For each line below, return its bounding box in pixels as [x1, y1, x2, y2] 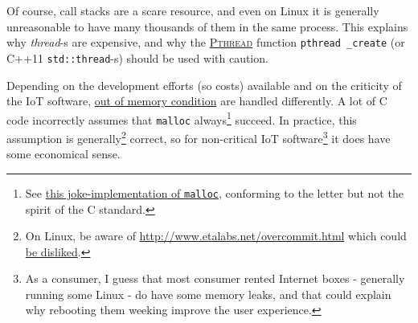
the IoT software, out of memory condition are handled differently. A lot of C [6, 92, 387, 109]
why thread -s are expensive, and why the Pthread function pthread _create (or [6, 34, 405, 51]
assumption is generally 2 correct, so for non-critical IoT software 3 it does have [6, 128, 391, 146]
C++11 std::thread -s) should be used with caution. [6, 49, 268, 66]
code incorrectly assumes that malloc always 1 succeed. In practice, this [6, 108, 357, 128]
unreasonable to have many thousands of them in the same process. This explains [6, 18, 408, 35]
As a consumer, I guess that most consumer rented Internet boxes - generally [25, 270, 405, 287]
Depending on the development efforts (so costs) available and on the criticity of [6, 76, 402, 93]
